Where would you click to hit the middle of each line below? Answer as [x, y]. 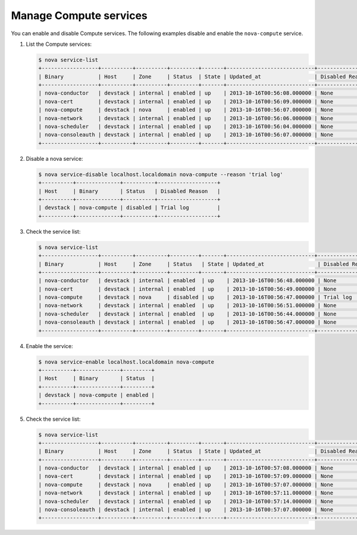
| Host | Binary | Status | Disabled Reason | [129, 191]
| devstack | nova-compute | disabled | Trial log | [129, 208]
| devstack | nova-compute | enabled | [96, 395]
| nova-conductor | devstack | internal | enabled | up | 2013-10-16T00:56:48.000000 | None [187, 281]
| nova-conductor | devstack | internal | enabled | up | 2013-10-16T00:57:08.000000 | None [186, 468]
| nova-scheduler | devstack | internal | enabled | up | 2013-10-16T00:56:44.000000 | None [187, 314]
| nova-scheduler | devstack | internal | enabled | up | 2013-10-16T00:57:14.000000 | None [186, 501]
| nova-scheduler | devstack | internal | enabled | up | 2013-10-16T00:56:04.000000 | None [186, 127]
